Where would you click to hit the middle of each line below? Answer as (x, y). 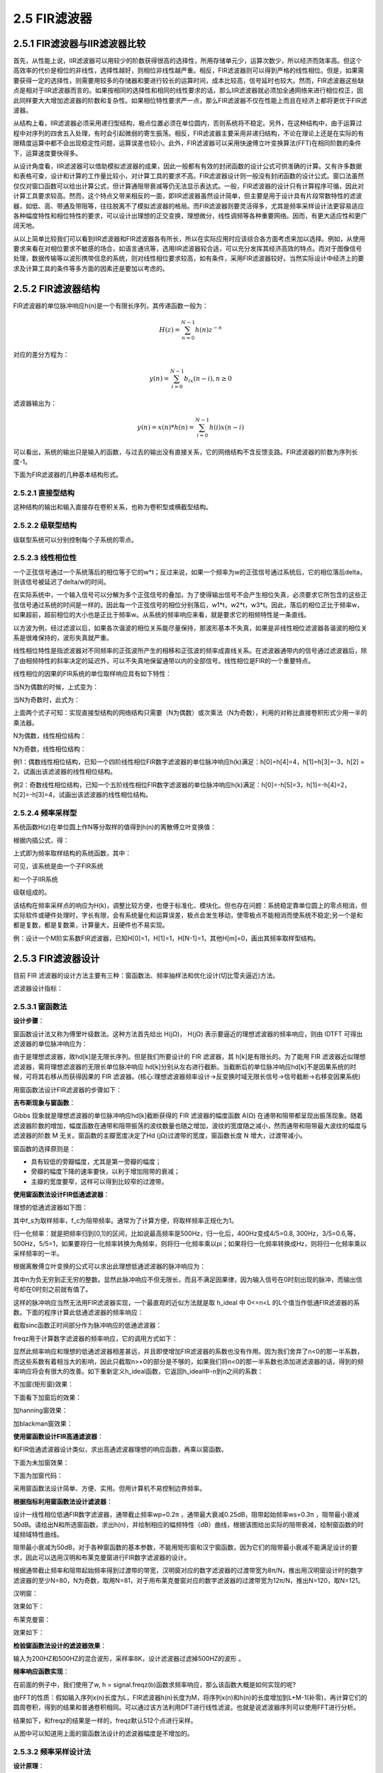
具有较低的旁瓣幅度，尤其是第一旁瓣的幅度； (96, 1161)
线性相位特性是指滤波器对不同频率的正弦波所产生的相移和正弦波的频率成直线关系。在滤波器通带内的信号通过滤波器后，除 (190, 651)
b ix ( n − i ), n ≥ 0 (208, 379)
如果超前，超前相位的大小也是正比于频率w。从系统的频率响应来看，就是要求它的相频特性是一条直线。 (162, 615)
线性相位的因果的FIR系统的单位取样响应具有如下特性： (93, 674)
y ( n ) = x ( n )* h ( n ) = (166, 427)
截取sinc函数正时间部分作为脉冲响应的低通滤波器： (88, 1325)
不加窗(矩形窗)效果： (44, 1384)
